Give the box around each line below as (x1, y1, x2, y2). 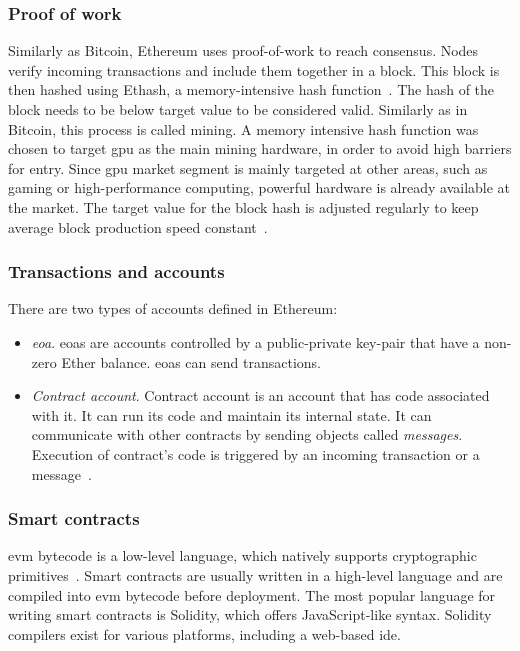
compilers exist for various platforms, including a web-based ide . (8, 623, 401, 644)
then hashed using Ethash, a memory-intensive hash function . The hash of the (8, 79, 495, 100)
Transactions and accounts (8, 259, 225, 284)
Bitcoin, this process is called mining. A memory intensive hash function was (8, 118, 479, 139)
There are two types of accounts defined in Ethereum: (8, 298, 338, 319)
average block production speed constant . (8, 216, 268, 237)
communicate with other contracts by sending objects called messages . (31, 424, 463, 445)
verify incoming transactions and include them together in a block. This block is (8, 59, 500, 80)
